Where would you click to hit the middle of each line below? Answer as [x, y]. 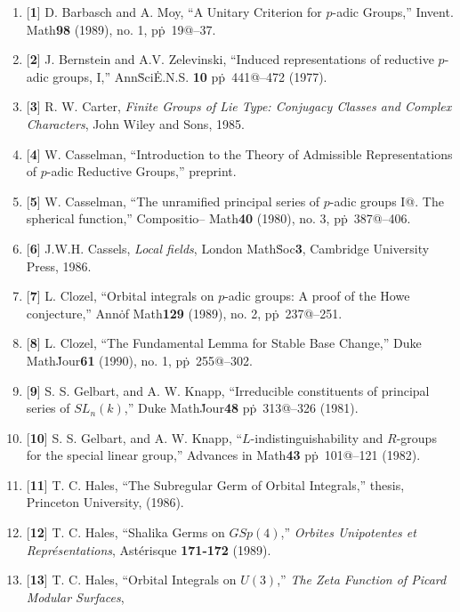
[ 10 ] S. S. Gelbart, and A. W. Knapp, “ [134, 437]
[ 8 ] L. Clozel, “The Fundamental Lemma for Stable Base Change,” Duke [224, 343]
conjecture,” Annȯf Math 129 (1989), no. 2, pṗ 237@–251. [184, 313]
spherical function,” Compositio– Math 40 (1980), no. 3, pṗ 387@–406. [218, 218]
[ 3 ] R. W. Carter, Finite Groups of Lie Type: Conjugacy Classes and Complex [239, 106]
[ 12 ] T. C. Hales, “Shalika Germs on [125, 532]
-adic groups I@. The [387, 201]
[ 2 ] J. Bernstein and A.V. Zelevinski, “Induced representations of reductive [230, 59]
